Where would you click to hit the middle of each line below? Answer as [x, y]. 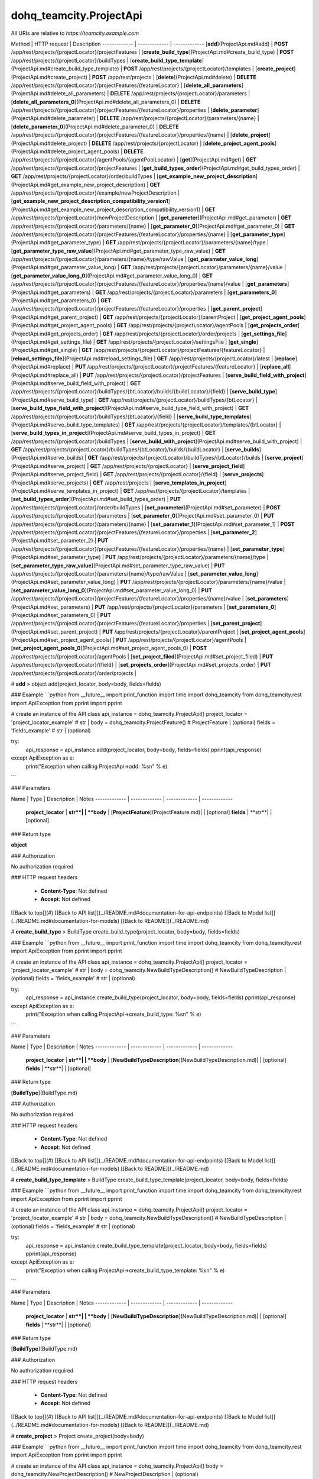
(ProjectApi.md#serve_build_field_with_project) [69, 383]
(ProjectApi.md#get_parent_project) [55, 317]
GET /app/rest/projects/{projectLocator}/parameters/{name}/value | [204, 267]
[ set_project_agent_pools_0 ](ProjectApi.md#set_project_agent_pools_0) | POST [109, 648]
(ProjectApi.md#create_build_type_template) [65, 69]
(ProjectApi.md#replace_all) [45, 375]
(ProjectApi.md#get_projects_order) [55, 334]
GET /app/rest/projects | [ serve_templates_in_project [159, 483]
